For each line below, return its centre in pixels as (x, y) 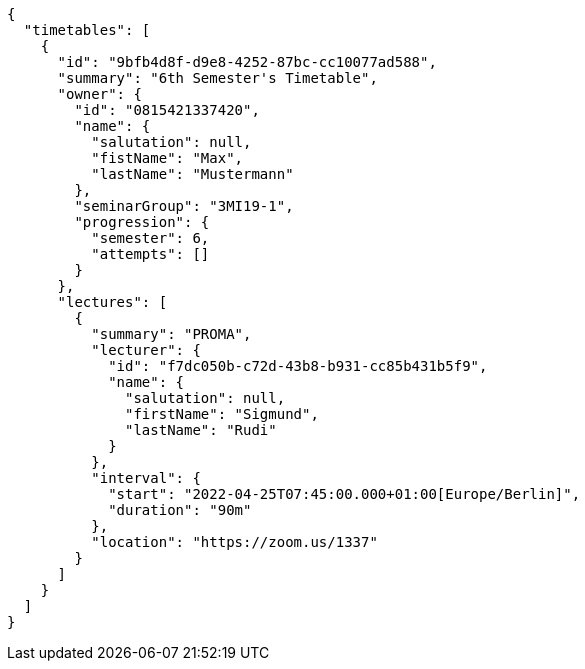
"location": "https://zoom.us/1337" (234, 542)
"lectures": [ (112, 302)
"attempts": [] (150, 254)
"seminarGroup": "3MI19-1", (184, 206)
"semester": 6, (150, 238)
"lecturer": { (146, 350)
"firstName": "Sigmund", (222, 414)
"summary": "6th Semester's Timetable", (217, 78)
